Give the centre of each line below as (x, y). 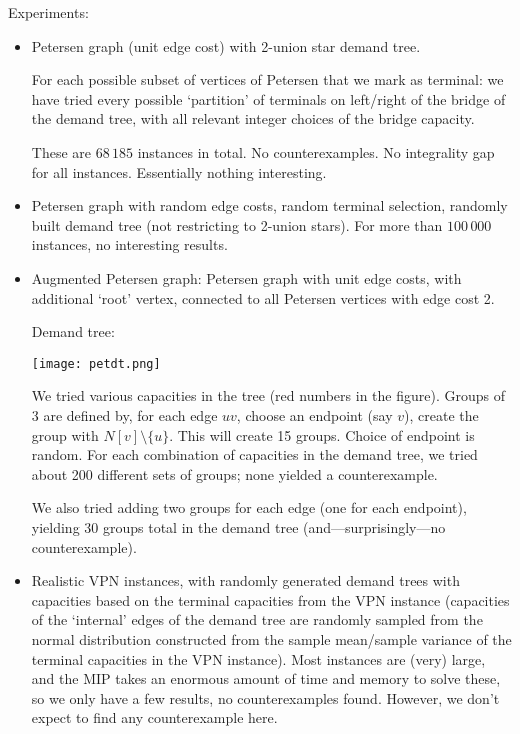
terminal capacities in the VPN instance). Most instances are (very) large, (258, 658)
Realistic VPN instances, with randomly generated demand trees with (245, 580)
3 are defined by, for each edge (124, 414)
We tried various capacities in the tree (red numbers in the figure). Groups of (268, 395)
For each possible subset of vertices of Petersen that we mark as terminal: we (267, 79)
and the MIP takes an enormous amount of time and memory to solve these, (266, 678)
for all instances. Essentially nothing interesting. (179, 171)
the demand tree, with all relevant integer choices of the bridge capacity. (253, 118)
